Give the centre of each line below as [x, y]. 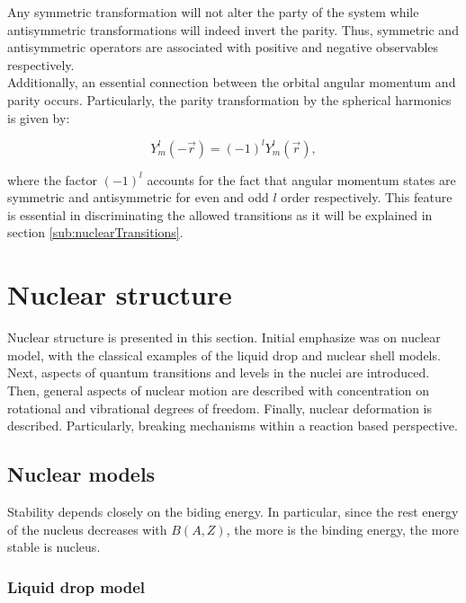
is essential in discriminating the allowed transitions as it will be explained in [220, 214]
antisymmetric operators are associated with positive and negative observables [223, 47]
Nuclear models [81, 474]
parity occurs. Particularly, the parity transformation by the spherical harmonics [229, 99]
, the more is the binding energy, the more [343, 529]
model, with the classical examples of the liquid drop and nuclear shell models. [224, 355]
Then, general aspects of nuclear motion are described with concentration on [219, 390]
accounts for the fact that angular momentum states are [301, 179]
